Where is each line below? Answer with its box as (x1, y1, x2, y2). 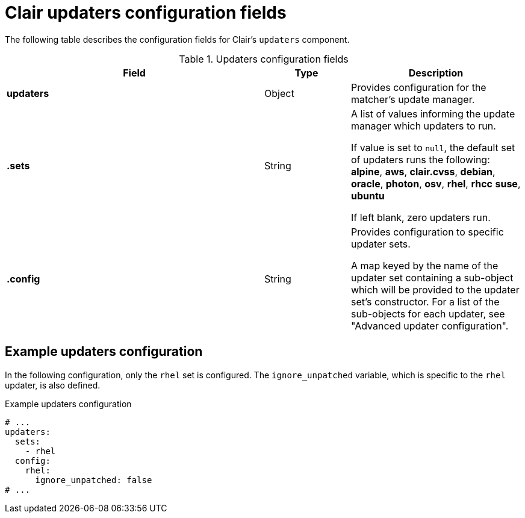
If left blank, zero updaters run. (350, 211, 491, 223)
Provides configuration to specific (350, 225, 504, 238)
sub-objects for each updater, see (350, 307, 505, 320)
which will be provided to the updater (350, 283, 520, 296)
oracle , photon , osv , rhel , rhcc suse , (350, 177, 521, 190)
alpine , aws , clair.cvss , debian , (350, 165, 495, 178)
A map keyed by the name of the (350, 259, 499, 272)
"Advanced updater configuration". (350, 319, 509, 332)
